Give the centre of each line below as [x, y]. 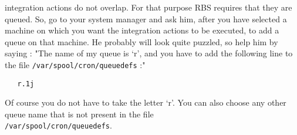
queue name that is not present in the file [79, 114]
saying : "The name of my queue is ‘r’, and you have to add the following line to [149, 53]
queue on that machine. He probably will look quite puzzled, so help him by [141, 41]
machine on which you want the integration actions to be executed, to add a [142, 30]
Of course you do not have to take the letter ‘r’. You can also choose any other [146, 102]
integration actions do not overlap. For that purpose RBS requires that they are [148, 7]
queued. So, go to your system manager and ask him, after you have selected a [146, 18]
